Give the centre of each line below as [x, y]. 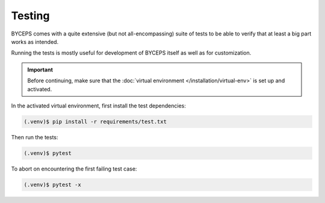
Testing [30, 16]
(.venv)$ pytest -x [52, 184]
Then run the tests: [35, 137]
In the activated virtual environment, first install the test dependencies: [98, 106]
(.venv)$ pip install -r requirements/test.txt [95, 121]
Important [40, 70]
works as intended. [35, 41]
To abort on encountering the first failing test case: [74, 169]
